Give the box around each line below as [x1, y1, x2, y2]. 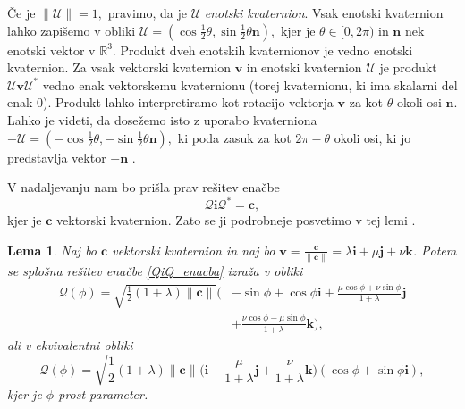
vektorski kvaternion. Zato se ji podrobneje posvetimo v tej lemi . [56, 211, 416, 230]
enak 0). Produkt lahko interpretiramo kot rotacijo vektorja [7, 93, 334, 112]
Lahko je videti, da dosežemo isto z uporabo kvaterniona [7, 110, 317, 129]
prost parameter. [58, 384, 148, 403]
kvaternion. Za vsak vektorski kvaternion [7, 58, 231, 77]
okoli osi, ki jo [334, 128, 411, 146]
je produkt [379, 58, 437, 77]
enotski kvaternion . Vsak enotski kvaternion [204, 4, 444, 21]
